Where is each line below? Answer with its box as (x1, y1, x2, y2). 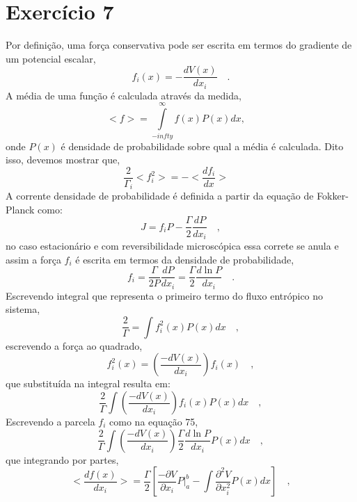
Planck (6, 202, 35, 216)
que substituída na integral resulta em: (6, 376, 170, 391)
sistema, (6, 302, 40, 316)
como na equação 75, (109, 414, 198, 429)
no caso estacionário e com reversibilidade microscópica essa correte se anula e (6, 238, 339, 252)
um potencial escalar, (6, 51, 96, 65)
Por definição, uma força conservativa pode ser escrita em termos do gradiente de (6, 38, 352, 52)
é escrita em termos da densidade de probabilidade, (75, 252, 294, 266)
